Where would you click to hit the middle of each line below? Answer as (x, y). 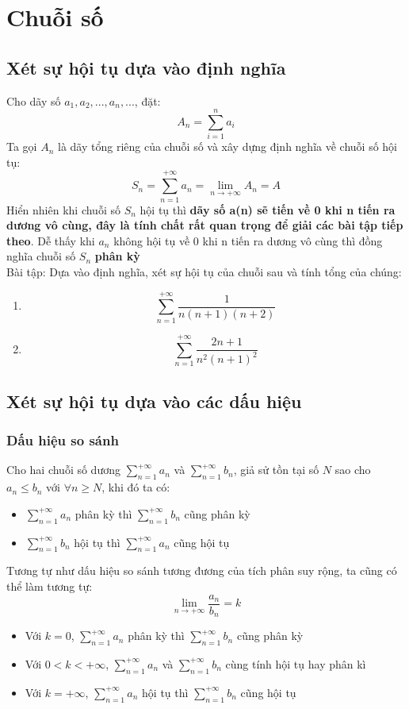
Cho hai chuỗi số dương (63, 470)
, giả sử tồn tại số (276, 470)
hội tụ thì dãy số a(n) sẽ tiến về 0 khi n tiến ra (268, 209)
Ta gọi (22, 146)
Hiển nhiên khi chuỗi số (63, 209)
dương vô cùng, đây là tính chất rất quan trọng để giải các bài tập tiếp (205, 225)
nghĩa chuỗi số (41, 256)
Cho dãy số (34, 100)
